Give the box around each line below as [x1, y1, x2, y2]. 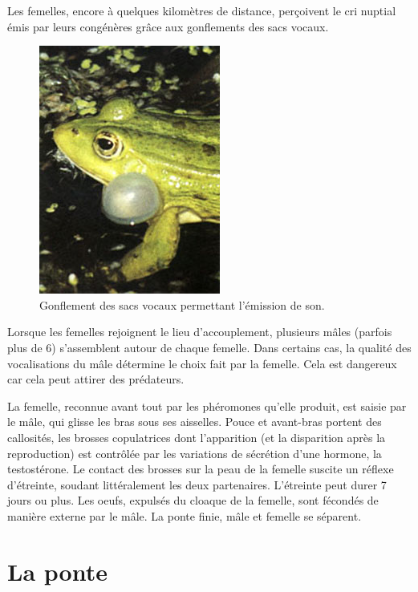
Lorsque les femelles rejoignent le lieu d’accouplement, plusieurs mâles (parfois [7, 323, 392, 340]
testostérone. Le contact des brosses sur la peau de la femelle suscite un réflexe [7, 460, 394, 477]
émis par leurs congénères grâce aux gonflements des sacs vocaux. [7, 18, 329, 34]
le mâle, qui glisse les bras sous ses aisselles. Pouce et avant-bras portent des [7, 413, 382, 430]
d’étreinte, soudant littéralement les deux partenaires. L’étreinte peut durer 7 [7, 476, 387, 493]
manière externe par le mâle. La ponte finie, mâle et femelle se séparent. [7, 507, 362, 524]
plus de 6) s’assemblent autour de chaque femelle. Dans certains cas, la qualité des [7, 339, 412, 355]
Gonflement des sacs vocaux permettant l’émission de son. [39, 296, 325, 313]
